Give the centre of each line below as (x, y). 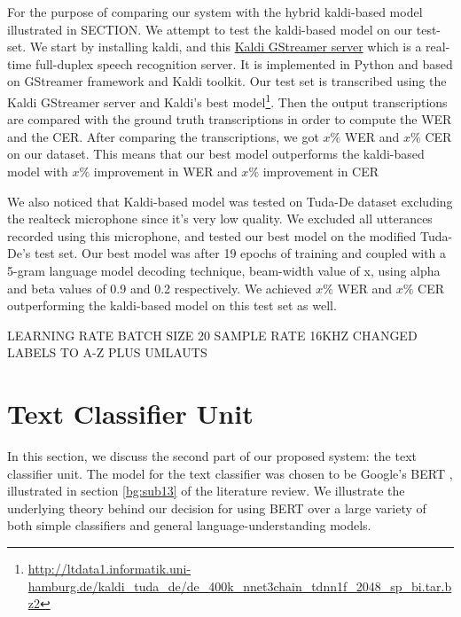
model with (38, 171)
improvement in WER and (165, 171)
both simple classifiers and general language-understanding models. (189, 525)
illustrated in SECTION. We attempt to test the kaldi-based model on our (210, 29)
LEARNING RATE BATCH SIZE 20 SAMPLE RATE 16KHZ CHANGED (212, 335)
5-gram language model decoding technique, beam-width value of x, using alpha (224, 270)
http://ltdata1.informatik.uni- (109, 569)
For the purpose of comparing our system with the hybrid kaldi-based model (215, 12)
